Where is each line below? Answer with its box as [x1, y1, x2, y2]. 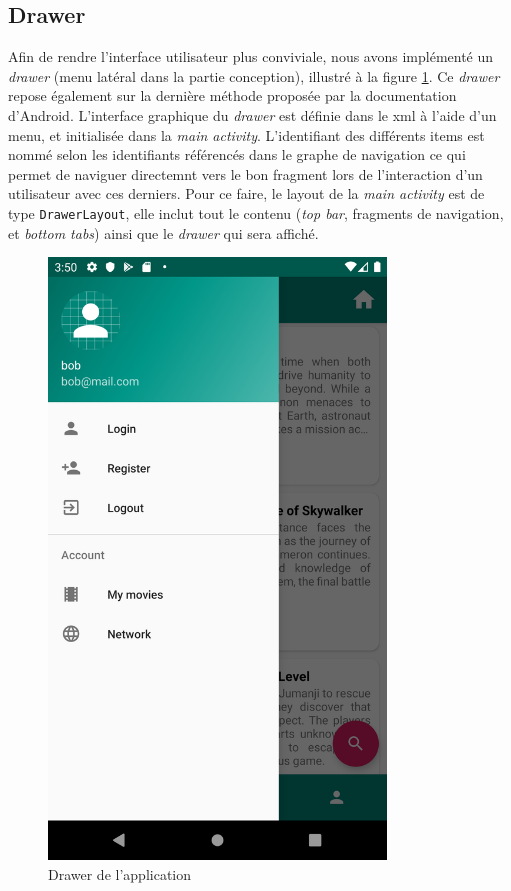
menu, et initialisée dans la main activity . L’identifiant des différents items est [8, 124, 485, 145]
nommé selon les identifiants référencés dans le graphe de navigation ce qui [8, 144, 466, 165]
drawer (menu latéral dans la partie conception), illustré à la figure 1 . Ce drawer [8, 65, 500, 86]
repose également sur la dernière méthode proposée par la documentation [8, 85, 457, 106]
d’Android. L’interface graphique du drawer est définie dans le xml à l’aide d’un [8, 104, 497, 125]
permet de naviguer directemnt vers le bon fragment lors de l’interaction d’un [8, 163, 483, 184]
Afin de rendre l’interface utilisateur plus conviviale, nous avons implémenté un [8, 46, 494, 67]
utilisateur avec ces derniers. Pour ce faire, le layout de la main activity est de [8, 183, 485, 204]
